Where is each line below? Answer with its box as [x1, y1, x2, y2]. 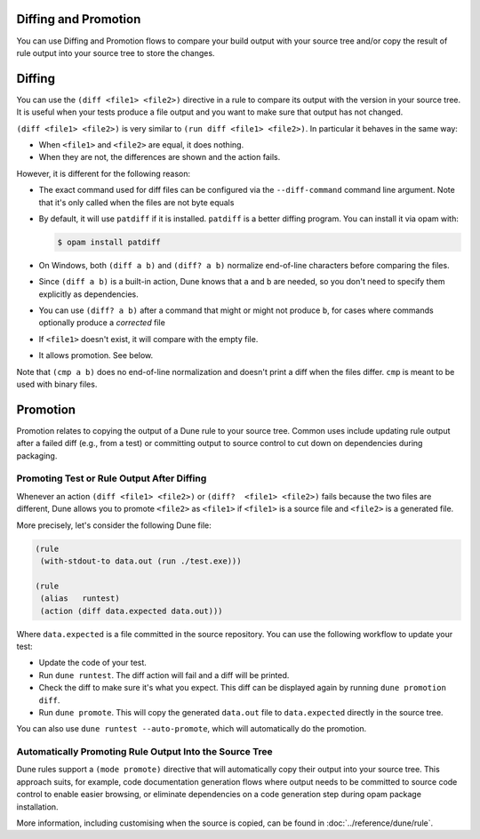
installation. [16, 801, 59, 812]
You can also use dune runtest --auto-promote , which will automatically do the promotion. [16, 723, 367, 734]
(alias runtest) [40, 594, 120, 603]
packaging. [16, 450, 58, 461]
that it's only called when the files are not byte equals [38, 196, 235, 208]
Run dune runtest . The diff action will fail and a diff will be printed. [38, 669, 290, 680]
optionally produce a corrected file [38, 317, 166, 328]
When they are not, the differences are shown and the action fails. [38, 152, 281, 163]
